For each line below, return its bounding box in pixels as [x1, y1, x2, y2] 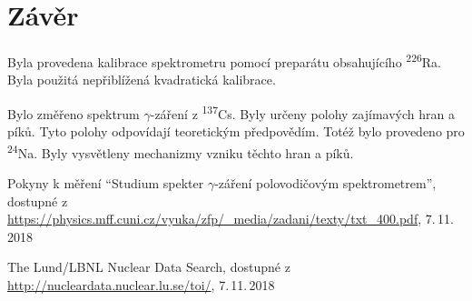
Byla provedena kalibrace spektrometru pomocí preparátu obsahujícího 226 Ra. [7, 50, 441, 71]
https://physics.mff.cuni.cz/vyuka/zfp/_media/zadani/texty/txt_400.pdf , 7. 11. [7, 209, 454, 228]
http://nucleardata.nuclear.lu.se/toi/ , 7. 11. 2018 [7, 276, 275, 295]
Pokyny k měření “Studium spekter [7, 174, 204, 193]
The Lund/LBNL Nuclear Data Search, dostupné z [7, 257, 290, 276]
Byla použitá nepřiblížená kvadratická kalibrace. [7, 70, 276, 89]
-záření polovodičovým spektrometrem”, [214, 174, 437, 193]
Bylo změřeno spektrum [7, 104, 140, 123]
